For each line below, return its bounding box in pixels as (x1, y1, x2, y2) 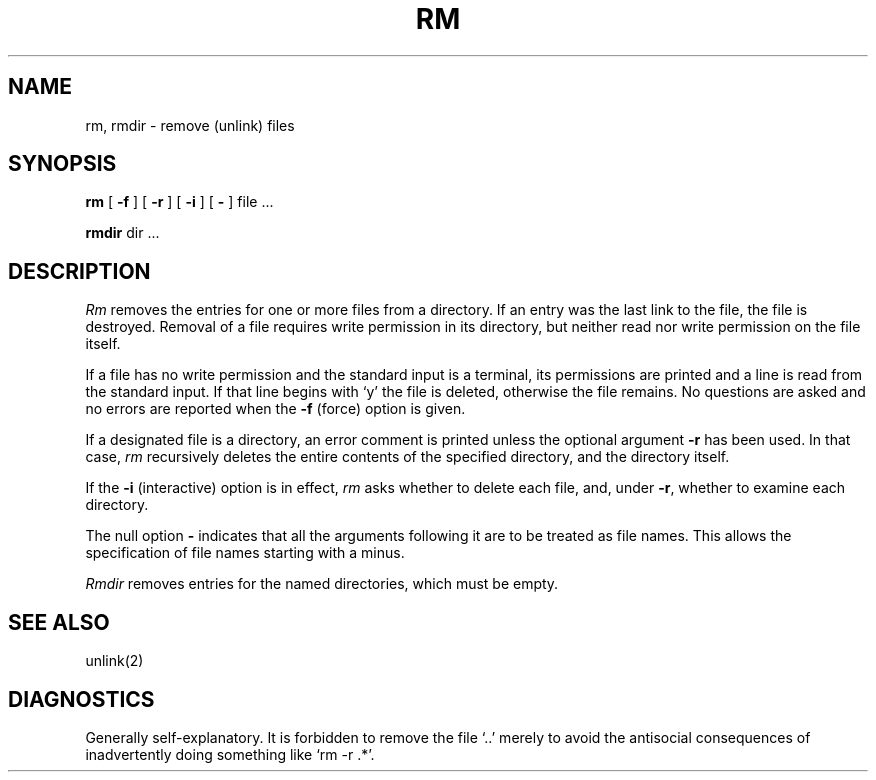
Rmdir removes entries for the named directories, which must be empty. (85, 575, 559, 593)
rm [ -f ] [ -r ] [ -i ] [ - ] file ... (85, 193, 274, 211)
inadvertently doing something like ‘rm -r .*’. (85, 745, 375, 763)
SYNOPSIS (8, 151, 117, 177)
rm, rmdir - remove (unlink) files (85, 116, 295, 134)
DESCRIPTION (8, 258, 151, 284)
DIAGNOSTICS (8, 686, 155, 712)
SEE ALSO (8, 609, 110, 635)
